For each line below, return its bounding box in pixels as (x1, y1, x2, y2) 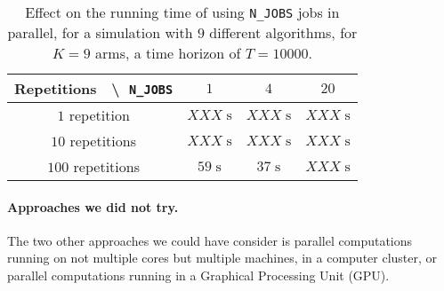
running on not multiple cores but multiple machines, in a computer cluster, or (7, 248, 438, 267)
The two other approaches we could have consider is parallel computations (7, 231, 413, 249)
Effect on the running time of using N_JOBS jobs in (25, 2, 340, 22)
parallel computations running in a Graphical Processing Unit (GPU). (7, 265, 390, 284)
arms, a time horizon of (95, 43, 241, 63)
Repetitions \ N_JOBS (14, 78, 174, 98)
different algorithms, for (209, 22, 358, 43)
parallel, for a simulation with (7, 22, 193, 43)
